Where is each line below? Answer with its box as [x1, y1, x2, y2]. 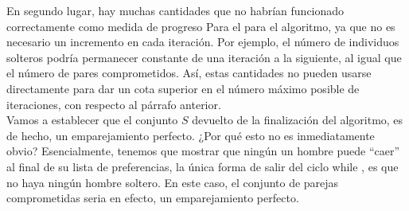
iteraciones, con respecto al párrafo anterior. [6, 96, 221, 112]
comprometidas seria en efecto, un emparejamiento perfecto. [6, 190, 299, 206]
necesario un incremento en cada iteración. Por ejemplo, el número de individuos [6, 33, 399, 50]
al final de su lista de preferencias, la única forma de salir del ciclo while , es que [6, 158, 399, 174]
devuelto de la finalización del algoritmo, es [192, 111, 403, 128]
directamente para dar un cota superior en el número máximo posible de [6, 80, 360, 96]
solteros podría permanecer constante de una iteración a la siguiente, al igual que [6, 49, 402, 65]
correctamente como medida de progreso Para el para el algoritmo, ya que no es [6, 18, 395, 34]
